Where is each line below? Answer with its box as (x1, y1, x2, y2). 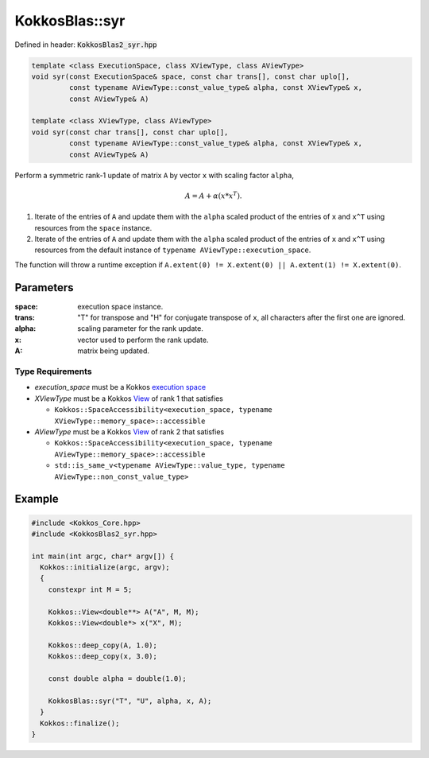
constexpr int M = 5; (48, 585, 133, 594)
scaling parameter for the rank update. (77, 324, 204, 333)
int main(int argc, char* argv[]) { (31, 551, 175, 561)
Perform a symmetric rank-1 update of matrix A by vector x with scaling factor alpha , (14, 170, 294, 180)
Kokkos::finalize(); (40, 718, 120, 728)
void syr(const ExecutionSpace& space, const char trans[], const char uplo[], (31, 72, 350, 81)
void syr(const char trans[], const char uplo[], (31, 127, 229, 137)
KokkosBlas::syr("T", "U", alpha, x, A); (48, 696, 212, 706)
